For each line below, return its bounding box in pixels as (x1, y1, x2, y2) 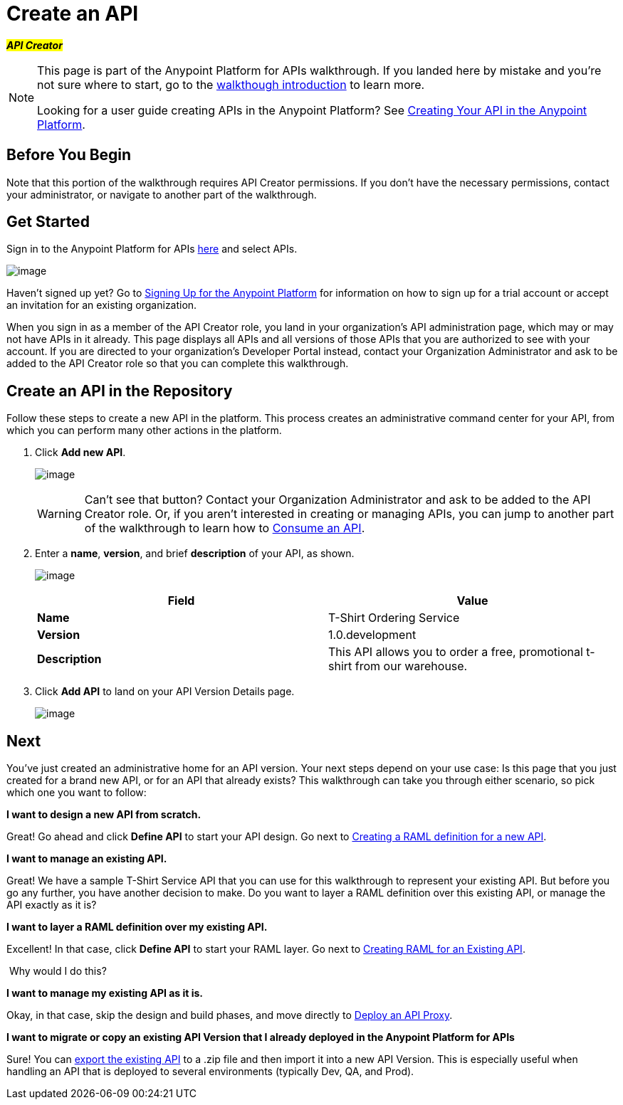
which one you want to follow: (6, 786, 147, 799)
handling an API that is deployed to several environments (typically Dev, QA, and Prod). (6, 1065, 414, 1078)
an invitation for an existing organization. (6, 299, 197, 312)
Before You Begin (6, 146, 132, 164)
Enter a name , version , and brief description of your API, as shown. (35, 547, 355, 560)
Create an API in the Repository (6, 381, 233, 400)
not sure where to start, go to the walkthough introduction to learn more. (37, 77, 425, 92)
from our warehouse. (355, 659, 468, 674)
